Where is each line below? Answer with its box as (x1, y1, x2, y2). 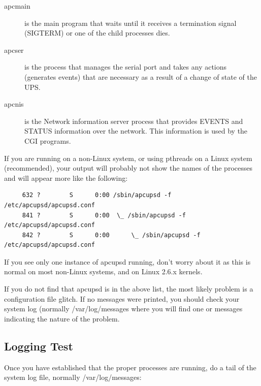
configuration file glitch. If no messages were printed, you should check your (4, 293, 240, 304)
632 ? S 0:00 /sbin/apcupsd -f (22, 191, 172, 199)
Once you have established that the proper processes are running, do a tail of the (4, 362, 256, 372)
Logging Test (4, 338, 73, 353)
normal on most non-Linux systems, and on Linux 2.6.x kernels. (4, 266, 203, 277)
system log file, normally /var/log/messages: (4, 372, 142, 382)
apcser (4, 44, 24, 55)
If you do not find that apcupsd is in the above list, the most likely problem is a (4, 283, 253, 294)
